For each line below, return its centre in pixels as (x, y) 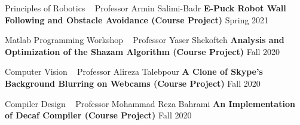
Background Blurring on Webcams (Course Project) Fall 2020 (133, 83)
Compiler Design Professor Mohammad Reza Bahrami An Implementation (150, 103)
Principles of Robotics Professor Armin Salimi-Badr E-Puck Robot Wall (146, 8)
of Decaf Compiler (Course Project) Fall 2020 (98, 115)
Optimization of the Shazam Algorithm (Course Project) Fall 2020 (143, 51)
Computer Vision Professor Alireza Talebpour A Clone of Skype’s (134, 71)
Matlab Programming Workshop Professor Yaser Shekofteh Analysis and (145, 40)
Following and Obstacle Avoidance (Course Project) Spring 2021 (137, 19)
